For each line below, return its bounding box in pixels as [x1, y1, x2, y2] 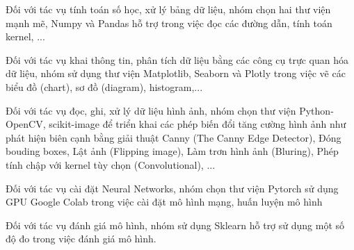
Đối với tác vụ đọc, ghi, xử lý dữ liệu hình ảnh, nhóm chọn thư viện [6, 103, 296, 117]
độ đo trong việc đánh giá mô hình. [6, 231, 156, 246]
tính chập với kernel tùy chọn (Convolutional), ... [6, 157, 216, 172]
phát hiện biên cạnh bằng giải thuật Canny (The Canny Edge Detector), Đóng [6, 130, 341, 144]
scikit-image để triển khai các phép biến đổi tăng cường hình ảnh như [49, 117, 346, 131]
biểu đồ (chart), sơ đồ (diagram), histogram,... [6, 79, 203, 94]
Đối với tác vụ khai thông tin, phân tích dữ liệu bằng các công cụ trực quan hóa [6, 52, 348, 67]
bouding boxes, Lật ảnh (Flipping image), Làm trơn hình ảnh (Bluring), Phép [6, 144, 339, 158]
